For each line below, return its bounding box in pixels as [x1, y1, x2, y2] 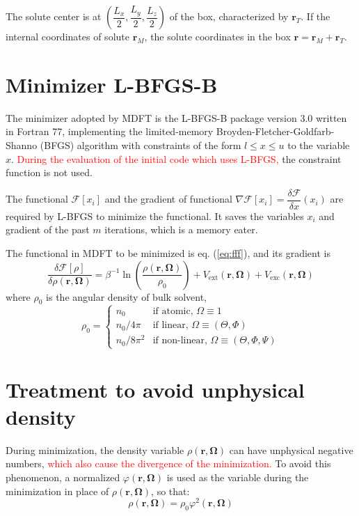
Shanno [6, 137, 38, 152]
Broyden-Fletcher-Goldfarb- [216, 124, 335, 139]
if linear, [152, 320, 189, 331]
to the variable [287, 137, 350, 152]
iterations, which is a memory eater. [104, 222, 258, 237]
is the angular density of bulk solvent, [46, 289, 207, 304]
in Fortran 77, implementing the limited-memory [6, 124, 214, 139]
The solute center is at [6, 9, 102, 23]
